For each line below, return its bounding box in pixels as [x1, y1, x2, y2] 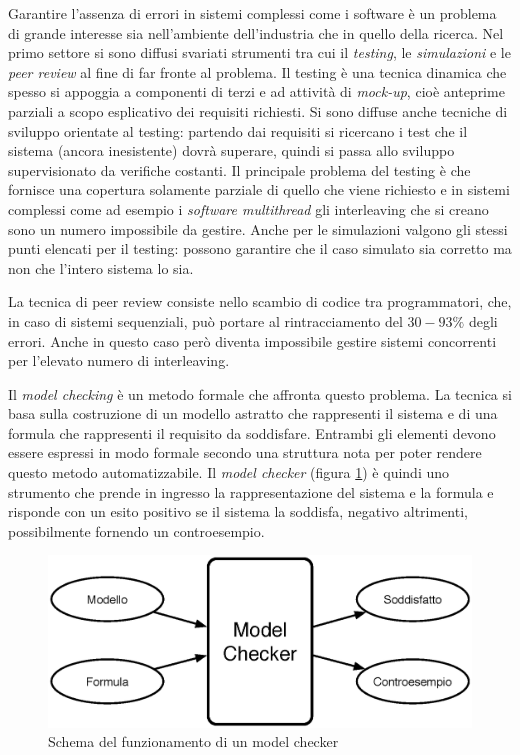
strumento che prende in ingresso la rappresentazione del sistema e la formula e [8, 481, 494, 502]
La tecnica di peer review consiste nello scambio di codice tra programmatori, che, [8, 291, 512, 312]
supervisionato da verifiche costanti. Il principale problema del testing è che [8, 159, 471, 180]
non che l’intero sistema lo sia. [8, 257, 194, 278]
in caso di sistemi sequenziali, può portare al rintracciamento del [8, 310, 403, 331]
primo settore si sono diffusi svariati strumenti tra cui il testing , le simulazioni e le [8, 42, 511, 63]
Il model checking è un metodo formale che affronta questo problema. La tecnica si [8, 383, 512, 404]
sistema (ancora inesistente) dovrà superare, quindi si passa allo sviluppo [8, 140, 455, 161]
